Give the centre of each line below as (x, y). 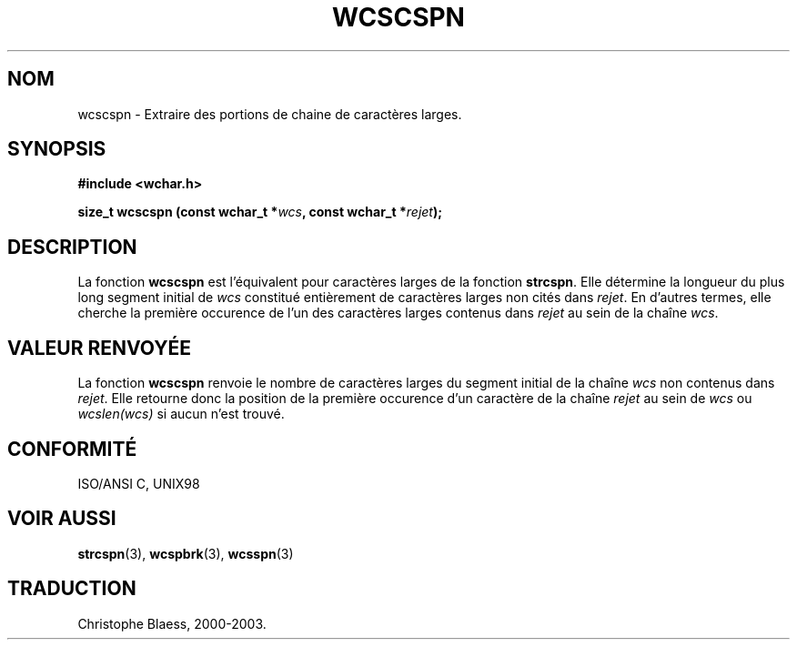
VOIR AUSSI (62, 519)
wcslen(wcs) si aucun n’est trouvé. (181, 414)
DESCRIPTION (72, 247)
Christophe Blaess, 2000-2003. (172, 623)
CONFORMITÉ (72, 449)
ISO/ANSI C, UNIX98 (139, 483)
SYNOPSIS (57, 149)
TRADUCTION (72, 589)
